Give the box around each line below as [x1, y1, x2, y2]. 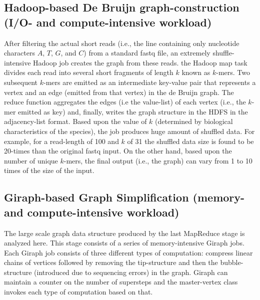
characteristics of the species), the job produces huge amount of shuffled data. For [4, 125, 255, 136]
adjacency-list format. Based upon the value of [4, 116, 147, 126]
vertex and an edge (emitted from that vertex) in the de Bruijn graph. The [4, 86, 234, 97]
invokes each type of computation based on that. [4, 286, 153, 297]
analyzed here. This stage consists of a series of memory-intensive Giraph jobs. [4, 237, 244, 248]
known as [181, 67, 210, 77]
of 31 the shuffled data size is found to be [127, 135, 254, 146]
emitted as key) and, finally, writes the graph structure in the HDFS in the [18, 106, 248, 116]
